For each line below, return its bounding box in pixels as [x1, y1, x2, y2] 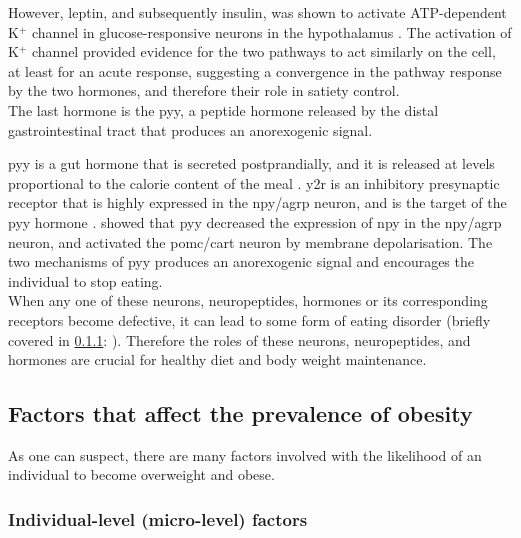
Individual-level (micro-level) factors [8, 507, 308, 531]
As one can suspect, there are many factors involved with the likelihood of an [8, 444, 482, 465]
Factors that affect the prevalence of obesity [8, 398, 473, 429]
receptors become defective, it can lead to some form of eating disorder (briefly [8, 309, 491, 330]
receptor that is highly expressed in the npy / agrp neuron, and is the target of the [8, 192, 507, 213]
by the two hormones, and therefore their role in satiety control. [8, 80, 400, 101]
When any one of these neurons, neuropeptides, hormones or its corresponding [8, 290, 488, 311]
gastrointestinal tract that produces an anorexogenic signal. [8, 119, 373, 140]
